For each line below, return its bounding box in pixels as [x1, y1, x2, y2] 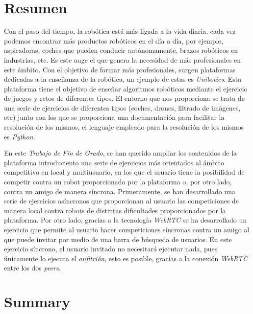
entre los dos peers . [4, 263, 61, 273]
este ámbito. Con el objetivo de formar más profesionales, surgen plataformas [4, 64, 236, 74]
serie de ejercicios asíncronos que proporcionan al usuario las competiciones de [4, 196, 239, 206]
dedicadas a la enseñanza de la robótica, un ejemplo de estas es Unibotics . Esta [4, 74, 242, 84]
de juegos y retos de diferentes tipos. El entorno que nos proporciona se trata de [4, 93, 245, 103]
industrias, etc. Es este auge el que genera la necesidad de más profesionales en [4, 54, 241, 65]
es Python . [4, 131, 35, 141]
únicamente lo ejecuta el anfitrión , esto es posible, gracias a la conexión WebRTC [4, 253, 248, 263]
